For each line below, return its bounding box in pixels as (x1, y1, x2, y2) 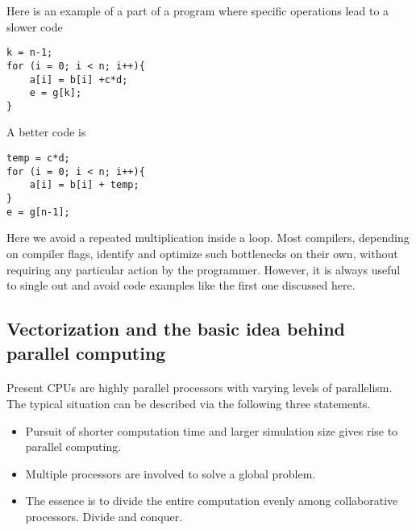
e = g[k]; (29, 87, 82, 99)
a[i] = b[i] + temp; (29, 179, 139, 191)
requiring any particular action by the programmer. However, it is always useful (6, 261, 401, 278)
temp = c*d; (6, 152, 70, 165)
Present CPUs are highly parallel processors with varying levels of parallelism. (6, 379, 393, 396)
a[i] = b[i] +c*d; (29, 73, 128, 86)
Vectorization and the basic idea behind (6, 316, 346, 341)
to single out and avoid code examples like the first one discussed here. (6, 277, 356, 294)
